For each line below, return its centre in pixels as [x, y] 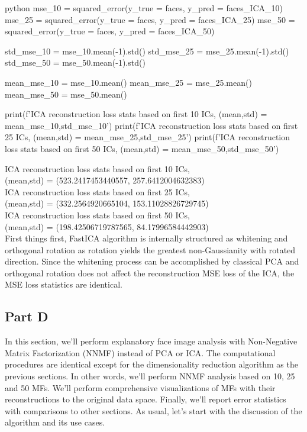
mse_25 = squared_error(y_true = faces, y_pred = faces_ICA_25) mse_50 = [150, 19]
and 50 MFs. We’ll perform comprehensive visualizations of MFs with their [140, 387]
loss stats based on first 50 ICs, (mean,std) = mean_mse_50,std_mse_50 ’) [142, 148]
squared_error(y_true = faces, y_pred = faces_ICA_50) [110, 31]
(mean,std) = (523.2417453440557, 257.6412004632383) [105, 180]
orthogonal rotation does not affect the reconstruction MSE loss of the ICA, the [150, 273]
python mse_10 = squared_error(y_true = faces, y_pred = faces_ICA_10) [144, 8]
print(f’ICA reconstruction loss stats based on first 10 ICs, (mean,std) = [136, 114]
